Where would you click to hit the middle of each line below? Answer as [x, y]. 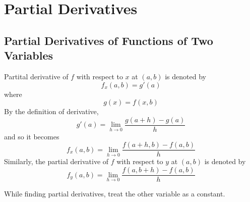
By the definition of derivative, [51, 111]
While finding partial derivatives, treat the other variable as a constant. [115, 194]
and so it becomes [32, 136]
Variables [29, 55]
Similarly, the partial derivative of [56, 161]
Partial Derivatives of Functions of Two [109, 40]
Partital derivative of [36, 76]
